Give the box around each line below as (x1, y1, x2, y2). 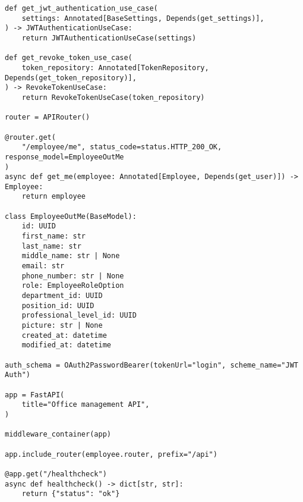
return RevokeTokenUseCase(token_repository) (21, 93, 205, 102)
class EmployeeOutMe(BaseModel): (5, 212, 137, 221)
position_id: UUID (21, 301, 94, 310)
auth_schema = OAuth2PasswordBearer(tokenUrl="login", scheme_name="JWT (5, 360, 298, 369)
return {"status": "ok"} (21, 490, 120, 498)
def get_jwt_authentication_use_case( (5, 4, 158, 12)
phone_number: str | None (21, 271, 124, 280)
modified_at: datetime (21, 341, 111, 350)
